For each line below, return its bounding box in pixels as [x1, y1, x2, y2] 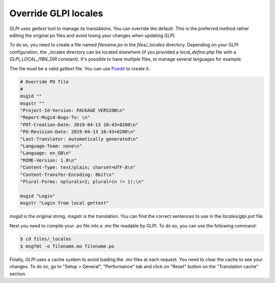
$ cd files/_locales [20, 236, 71, 242]
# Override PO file [20, 79, 69, 85]
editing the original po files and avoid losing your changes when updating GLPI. [9, 32, 176, 38]
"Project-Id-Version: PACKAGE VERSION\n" [20, 107, 125, 114]
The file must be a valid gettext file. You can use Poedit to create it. [9, 65, 150, 71]
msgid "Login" [20, 193, 56, 199]
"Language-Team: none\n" [20, 143, 82, 149]
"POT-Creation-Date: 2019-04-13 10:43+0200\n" [20, 122, 139, 127]
